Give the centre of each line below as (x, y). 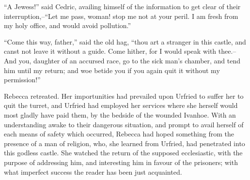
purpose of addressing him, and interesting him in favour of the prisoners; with (121, 162)
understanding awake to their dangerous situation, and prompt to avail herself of (124, 124)
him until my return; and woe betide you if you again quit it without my (112, 70)
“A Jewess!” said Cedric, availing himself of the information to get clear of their (122, 6)
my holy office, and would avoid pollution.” (68, 25)
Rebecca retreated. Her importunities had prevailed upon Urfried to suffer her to (124, 96)
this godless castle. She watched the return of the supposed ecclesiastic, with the (123, 153)
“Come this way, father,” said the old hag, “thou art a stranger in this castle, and (125, 41)
